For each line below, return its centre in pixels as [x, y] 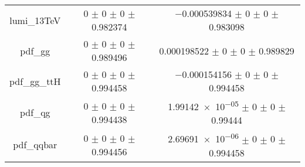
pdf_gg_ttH [35, 81]
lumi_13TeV [35, 20]
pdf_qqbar [35, 145]
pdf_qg [35, 113]
